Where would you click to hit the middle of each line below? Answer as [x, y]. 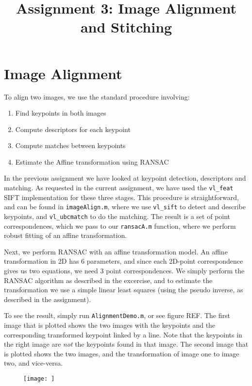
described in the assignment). [48, 299]
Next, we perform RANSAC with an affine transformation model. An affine [116, 251]
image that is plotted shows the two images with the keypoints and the [110, 325]
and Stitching [126, 27]
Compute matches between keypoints [70, 145]
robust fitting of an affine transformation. [66, 235]
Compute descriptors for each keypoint [73, 129]
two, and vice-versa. [34, 363]
